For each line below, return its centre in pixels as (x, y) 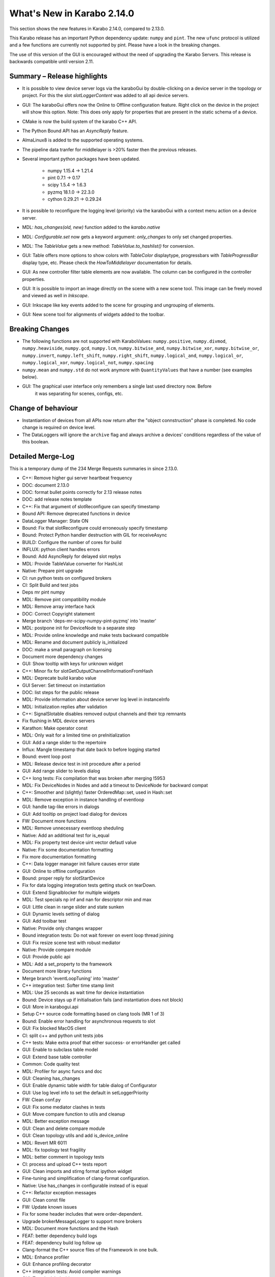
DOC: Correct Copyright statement (59, 613)
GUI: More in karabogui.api (50, 1007)
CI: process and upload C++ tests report (64, 1164)
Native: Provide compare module (57, 950)
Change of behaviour (44, 408)
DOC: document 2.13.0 (46, 485)
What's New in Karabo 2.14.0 (72, 13)
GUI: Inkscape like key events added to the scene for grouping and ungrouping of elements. (118, 305)
